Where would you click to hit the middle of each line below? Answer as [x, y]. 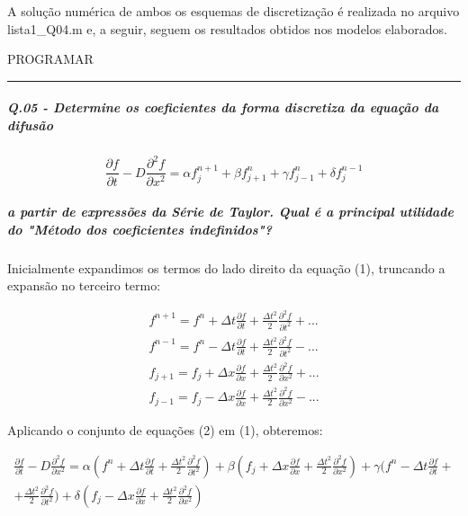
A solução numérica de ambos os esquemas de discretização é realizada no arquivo [234, 11]
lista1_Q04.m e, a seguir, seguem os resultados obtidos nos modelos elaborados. [227, 28]
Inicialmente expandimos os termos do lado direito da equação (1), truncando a [226, 267]
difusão [30, 125]
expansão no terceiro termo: [84, 285]
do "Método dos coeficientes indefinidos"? [140, 229]
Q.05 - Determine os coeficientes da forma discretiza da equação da [223, 107]
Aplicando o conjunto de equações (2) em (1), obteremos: [165, 429]
